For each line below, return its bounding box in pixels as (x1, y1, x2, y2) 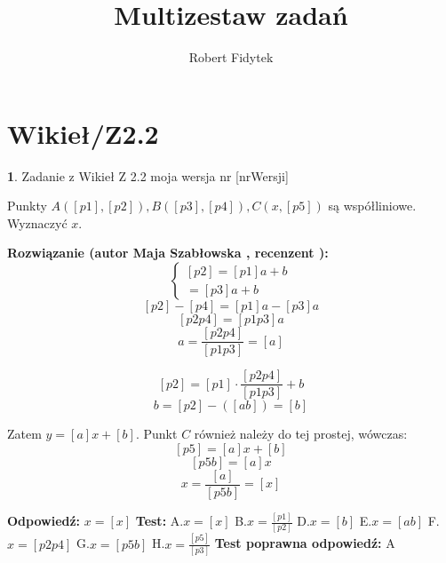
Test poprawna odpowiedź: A (214, 534, 395, 552)
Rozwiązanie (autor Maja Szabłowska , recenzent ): (7, 243, 329, 262)
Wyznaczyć (7, 213, 68, 232)
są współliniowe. (328, 196, 417, 215)
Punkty (7, 196, 47, 215)
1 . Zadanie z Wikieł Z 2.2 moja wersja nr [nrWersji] (7, 166, 289, 185)
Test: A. (135, 511, 184, 530)
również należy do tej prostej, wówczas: (194, 424, 408, 443)
